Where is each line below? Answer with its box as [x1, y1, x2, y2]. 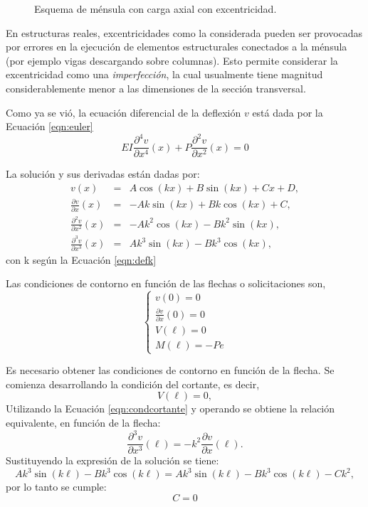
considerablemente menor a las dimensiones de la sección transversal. [6, 80, 306, 95]
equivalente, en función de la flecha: [6, 415, 161, 430]
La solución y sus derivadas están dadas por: [6, 166, 200, 181]
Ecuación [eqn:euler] [6, 119, 93, 134]
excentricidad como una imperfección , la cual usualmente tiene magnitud [6, 67, 323, 82]
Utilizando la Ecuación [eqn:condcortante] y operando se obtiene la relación [6, 401, 335, 416]
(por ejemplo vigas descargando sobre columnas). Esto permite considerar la [6, 53, 338, 68]
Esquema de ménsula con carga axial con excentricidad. [34, 1, 277, 16]
